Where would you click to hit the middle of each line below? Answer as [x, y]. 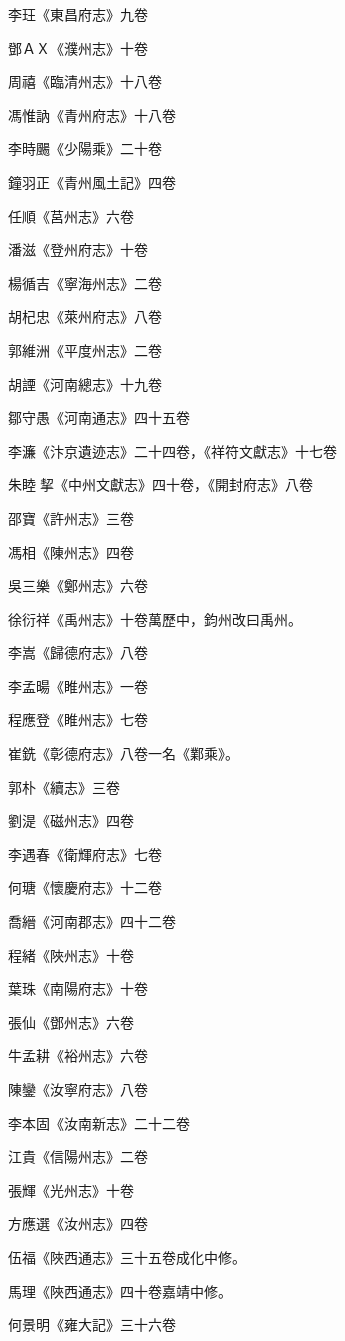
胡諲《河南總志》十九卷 [85, 383]
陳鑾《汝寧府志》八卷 [78, 1089]
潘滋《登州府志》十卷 [78, 249]
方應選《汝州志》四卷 [78, 1223]
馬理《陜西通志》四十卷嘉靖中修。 [120, 1290]
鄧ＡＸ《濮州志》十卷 [78, 47]
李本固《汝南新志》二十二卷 [99, 1122]
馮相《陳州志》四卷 [71, 551]
